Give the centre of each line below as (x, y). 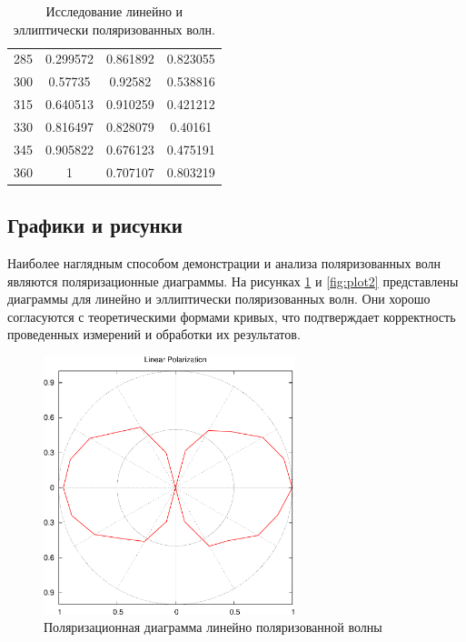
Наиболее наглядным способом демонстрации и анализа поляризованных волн (224, 262)
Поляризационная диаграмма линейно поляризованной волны (213, 627)
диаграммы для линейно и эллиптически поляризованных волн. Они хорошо (219, 299)
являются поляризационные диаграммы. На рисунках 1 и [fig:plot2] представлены (233, 281)
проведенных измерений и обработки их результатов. (154, 334)
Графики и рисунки (95, 225)
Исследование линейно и (114, 11)
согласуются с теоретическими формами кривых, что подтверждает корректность (232, 316)
